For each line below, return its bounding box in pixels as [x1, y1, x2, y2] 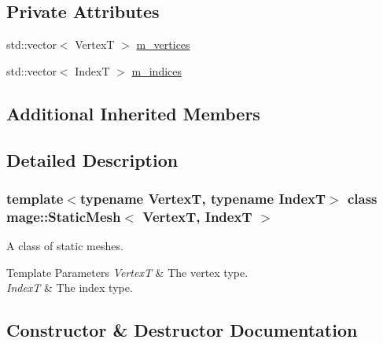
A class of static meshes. [6, 238, 123, 254]
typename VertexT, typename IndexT [79, 188, 326, 208]
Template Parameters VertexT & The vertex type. [6, 264, 249, 280]
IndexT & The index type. [6, 279, 133, 296]
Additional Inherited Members [6, 101, 260, 125]
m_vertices [136, 36, 190, 53]
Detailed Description [6, 147, 179, 171]
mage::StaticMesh [6, 206, 121, 226]
